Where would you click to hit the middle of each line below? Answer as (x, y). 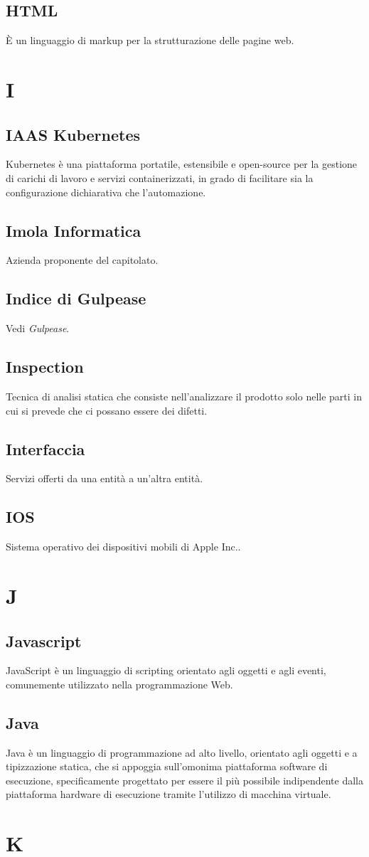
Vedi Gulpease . (38, 328)
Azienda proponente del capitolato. (82, 260)
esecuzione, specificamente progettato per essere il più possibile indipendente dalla (185, 780)
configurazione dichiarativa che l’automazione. (106, 192)
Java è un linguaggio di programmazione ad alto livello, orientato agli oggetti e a (182, 752)
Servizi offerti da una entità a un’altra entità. (105, 478)
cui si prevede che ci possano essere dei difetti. (107, 410)
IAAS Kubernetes (73, 134)
